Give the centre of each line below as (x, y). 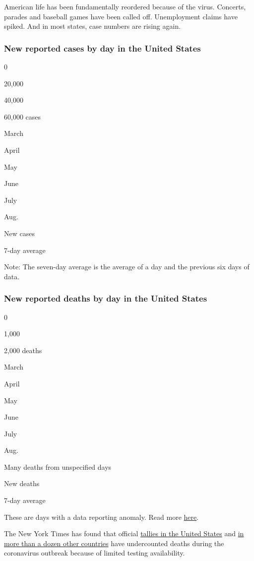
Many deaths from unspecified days (58, 467)
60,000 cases (23, 116)
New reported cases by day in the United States (102, 48)
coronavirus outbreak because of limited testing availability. (95, 553)
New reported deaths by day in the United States (106, 298)
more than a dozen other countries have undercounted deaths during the (114, 543)
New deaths (22, 483)
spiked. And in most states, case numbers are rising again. (93, 26)
